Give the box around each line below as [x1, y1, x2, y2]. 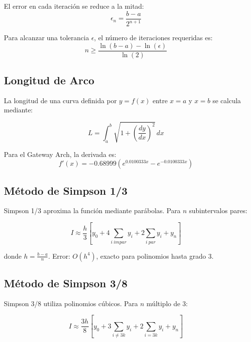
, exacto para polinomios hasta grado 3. [96, 250, 214, 261]
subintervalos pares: [189, 205, 248, 216]
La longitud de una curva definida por [4, 95, 117, 105]
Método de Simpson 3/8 [4, 276, 128, 291]
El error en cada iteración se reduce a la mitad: [4, 1, 144, 11]
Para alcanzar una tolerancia [4, 32, 89, 42]
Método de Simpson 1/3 [4, 183, 128, 198]
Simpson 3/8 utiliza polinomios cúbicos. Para [4, 298, 138, 308]
